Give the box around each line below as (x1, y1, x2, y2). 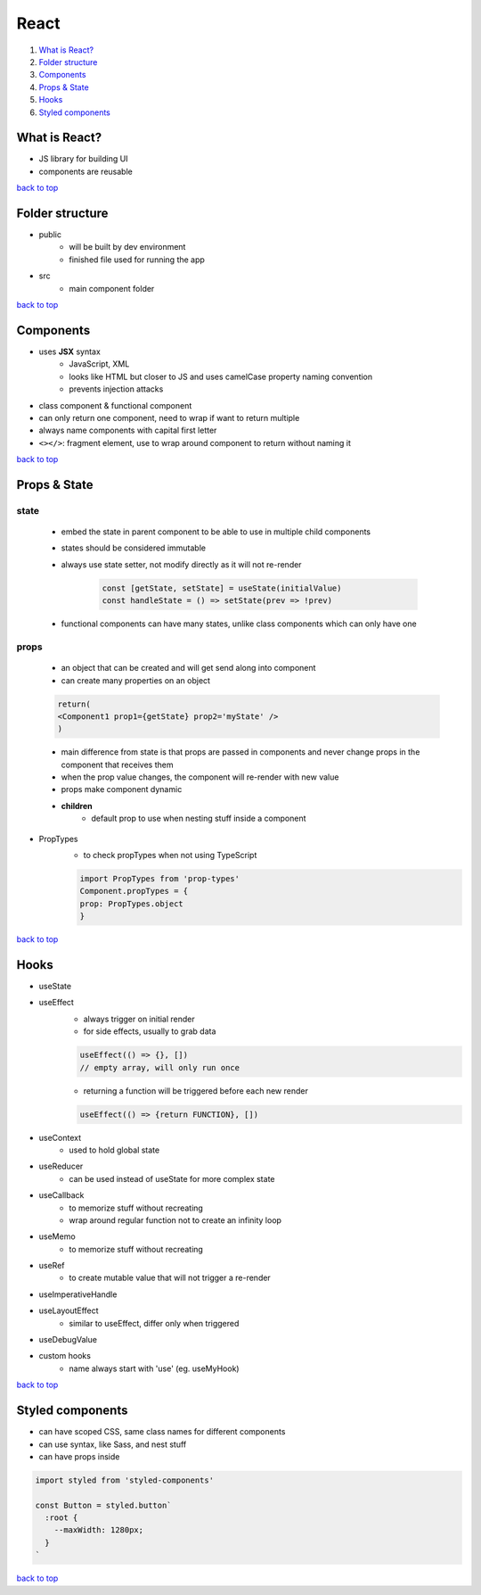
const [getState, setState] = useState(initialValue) (102, 583, 342, 593)
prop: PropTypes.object (79, 898, 184, 909)
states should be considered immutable (61, 542, 207, 553)
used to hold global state (69, 1145, 160, 1155)
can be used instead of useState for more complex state (69, 1173, 275, 1184)
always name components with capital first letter (38, 425, 217, 436)
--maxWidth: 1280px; (53, 1525, 144, 1535)
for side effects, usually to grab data (83, 1026, 216, 1037)
